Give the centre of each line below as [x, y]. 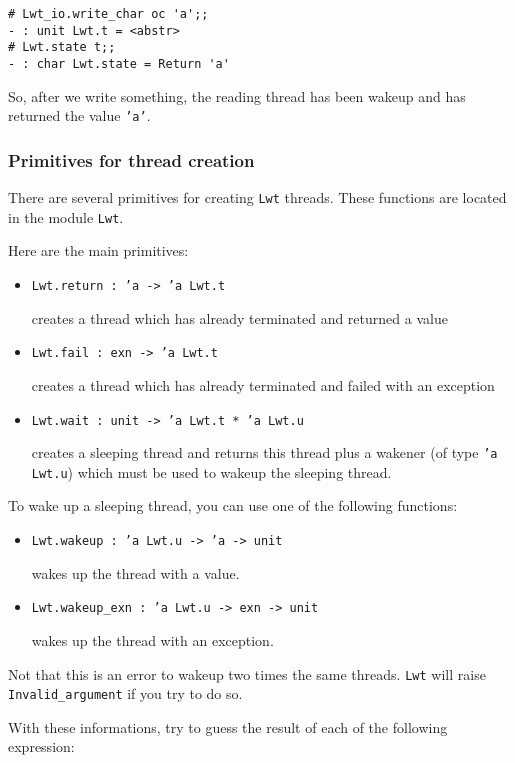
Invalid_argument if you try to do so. [125, 693]
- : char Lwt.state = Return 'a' [119, 63]
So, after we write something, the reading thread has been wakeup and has [237, 95]
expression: [41, 746]
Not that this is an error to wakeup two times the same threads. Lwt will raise [247, 673]
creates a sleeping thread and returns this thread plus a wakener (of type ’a [264, 452]
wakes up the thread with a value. [135, 572]
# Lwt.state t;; [62, 47]
